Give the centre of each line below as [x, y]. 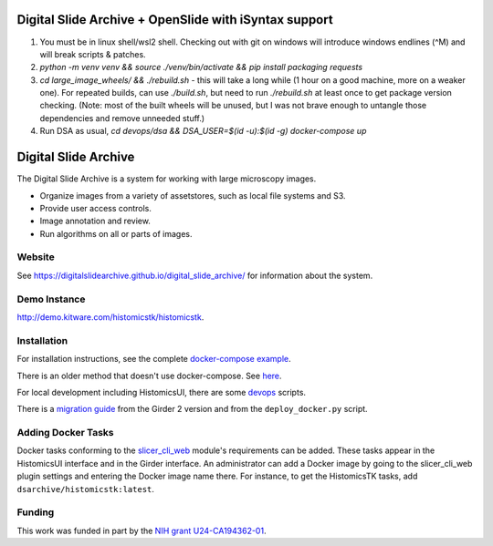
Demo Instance [51, 299]
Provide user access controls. [96, 208]
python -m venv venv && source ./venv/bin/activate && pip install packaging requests [201, 67]
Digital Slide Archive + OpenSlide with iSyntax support [175, 20]
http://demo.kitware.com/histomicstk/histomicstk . [110, 317]
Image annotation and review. [95, 221]
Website [36, 257]
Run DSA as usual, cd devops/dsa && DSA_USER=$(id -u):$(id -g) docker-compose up [203, 131]
